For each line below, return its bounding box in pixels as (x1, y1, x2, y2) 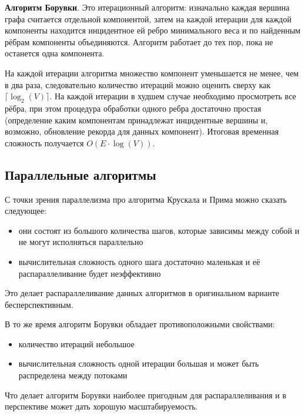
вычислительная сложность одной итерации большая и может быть (18, 357, 259, 370)
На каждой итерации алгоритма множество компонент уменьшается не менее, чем (5, 66, 299, 79)
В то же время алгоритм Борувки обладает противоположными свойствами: (5, 318, 275, 330)
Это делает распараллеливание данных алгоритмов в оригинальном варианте (5, 287, 279, 299)
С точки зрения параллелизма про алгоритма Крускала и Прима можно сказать (5, 193, 287, 205)
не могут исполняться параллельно (18, 236, 143, 248)
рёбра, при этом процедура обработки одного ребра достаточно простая (5, 102, 262, 114)
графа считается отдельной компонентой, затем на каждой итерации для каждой (5, 12, 291, 25)
